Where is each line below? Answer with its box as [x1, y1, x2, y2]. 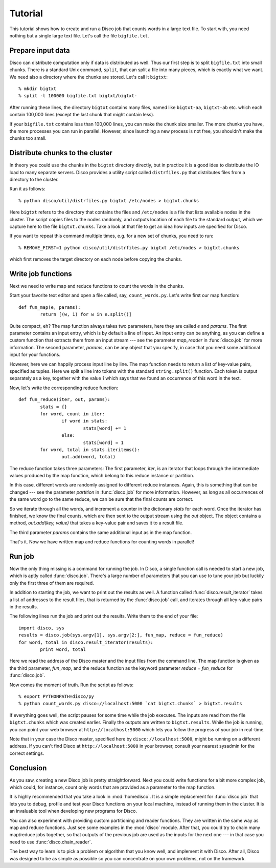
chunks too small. [9, 135, 47, 141]
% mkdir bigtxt [18, 86, 57, 92]
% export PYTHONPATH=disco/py [18, 693, 95, 699]
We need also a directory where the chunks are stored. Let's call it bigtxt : [9, 74, 168, 80]
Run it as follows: [9, 186, 45, 192]
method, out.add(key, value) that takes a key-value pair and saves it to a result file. [9, 520, 184, 526]
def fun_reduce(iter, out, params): [18, 397, 110, 403]
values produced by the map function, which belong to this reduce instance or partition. [9, 473, 194, 479]
